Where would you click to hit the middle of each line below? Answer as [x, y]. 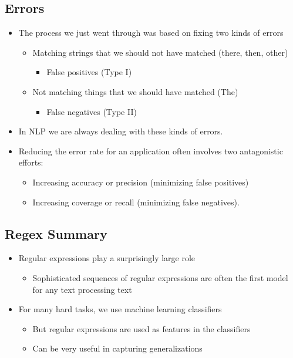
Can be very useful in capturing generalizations [117, 348]
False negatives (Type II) [92, 111]
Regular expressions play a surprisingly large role [107, 258]
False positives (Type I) [89, 72]
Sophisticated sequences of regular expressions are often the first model [160, 277]
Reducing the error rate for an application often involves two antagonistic [151, 151]
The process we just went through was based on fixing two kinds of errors [151, 33]
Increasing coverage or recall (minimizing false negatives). [136, 202]
